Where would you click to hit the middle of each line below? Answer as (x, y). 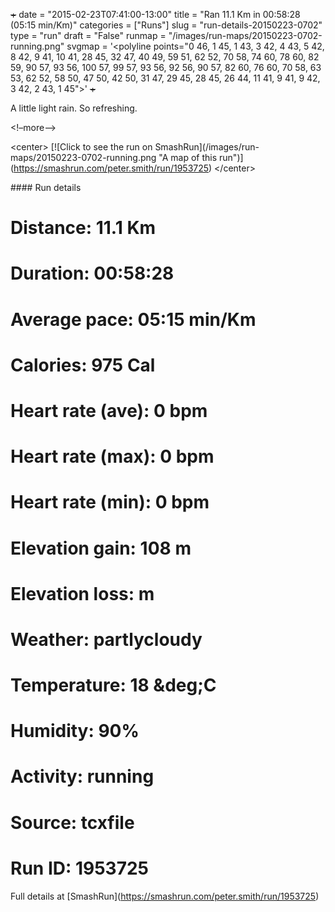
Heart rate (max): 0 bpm (112, 456)
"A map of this (188, 157)
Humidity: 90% (75, 731)
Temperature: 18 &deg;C (113, 685)
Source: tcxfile (72, 822)
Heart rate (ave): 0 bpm (109, 410)
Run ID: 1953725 (80, 868)
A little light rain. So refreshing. (74, 108)
